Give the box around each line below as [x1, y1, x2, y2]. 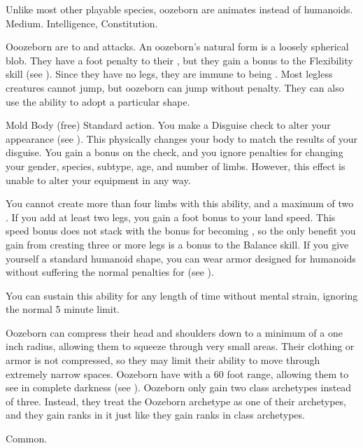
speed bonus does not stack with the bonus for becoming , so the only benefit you [6, 223, 356, 238]
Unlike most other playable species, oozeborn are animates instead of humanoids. [6, 2, 353, 16]
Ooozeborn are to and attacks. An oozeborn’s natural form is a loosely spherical [6, 39, 349, 54]
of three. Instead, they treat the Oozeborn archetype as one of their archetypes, [6, 393, 346, 408]
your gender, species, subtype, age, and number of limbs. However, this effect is [6, 158, 346, 173]
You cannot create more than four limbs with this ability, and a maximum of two [6, 196, 354, 211]
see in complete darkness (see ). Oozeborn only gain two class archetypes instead [6, 380, 352, 395]
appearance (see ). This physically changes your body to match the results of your [6, 131, 358, 146]
